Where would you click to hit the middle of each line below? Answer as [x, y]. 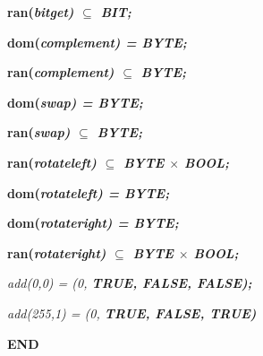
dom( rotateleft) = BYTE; [89, 192]
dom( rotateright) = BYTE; [93, 223]
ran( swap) [39, 132]
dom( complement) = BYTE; [97, 42]
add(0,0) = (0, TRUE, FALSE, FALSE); [130, 283]
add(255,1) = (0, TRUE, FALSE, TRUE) [132, 313]
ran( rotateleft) [52, 162]
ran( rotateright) [57, 252]
